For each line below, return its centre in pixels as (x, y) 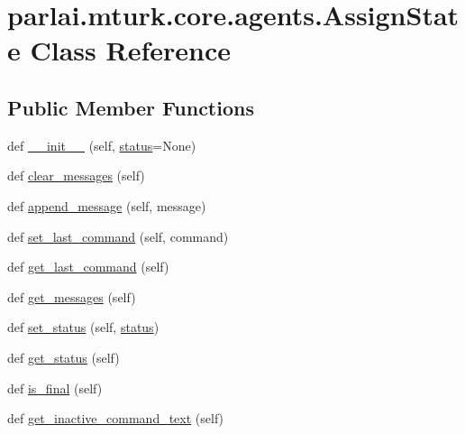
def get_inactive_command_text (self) (116, 418)
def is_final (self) (55, 388)
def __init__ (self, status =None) (102, 145)
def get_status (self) (64, 357)
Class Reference (130, 50)
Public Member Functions (131, 107)
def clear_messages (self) (76, 175)
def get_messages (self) (72, 296)
